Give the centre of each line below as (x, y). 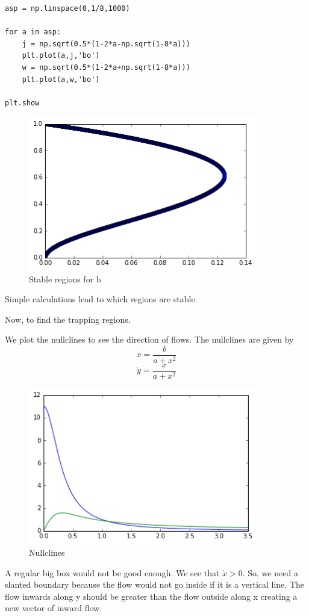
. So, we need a (270, 572)
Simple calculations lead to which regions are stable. (101, 299)
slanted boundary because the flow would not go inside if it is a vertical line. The (154, 584)
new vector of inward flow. (54, 608)
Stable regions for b (65, 278)
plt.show (22, 103)
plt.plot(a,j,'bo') (61, 56)
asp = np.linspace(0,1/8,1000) (67, 8)
